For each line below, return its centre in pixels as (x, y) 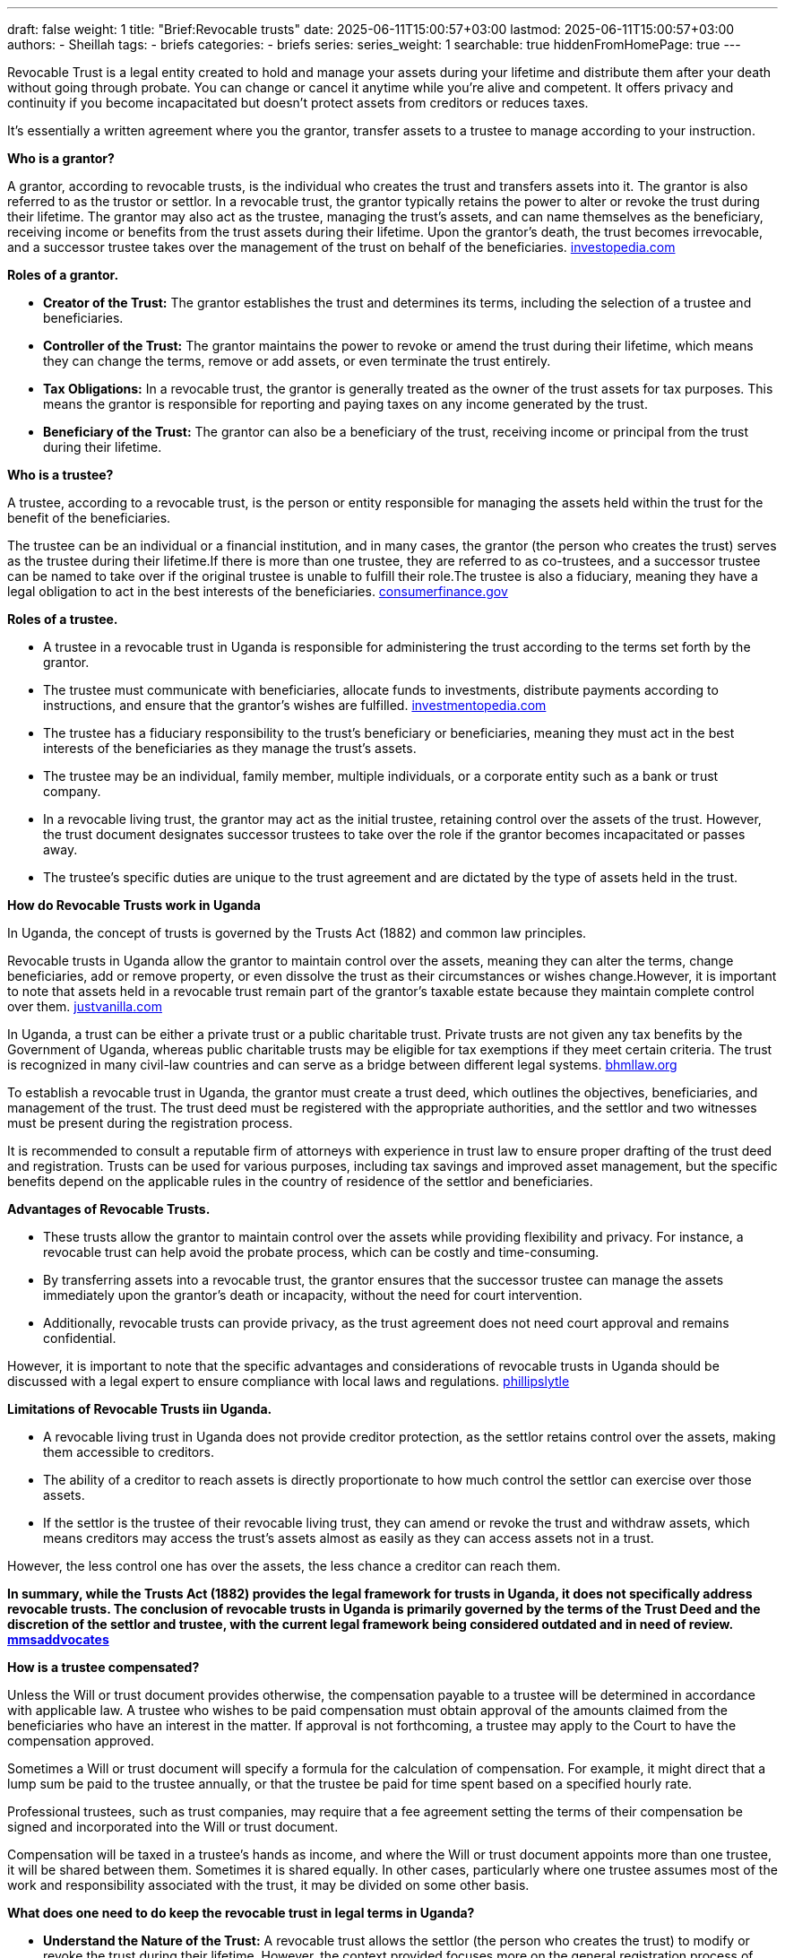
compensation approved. (81, 1741)
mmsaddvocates (58, 1639)
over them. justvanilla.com (85, 1006)
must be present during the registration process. (150, 1123)
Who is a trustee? (60, 475)
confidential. (80, 1338)
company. (72, 791)
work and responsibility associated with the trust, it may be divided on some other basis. (268, 1885)
